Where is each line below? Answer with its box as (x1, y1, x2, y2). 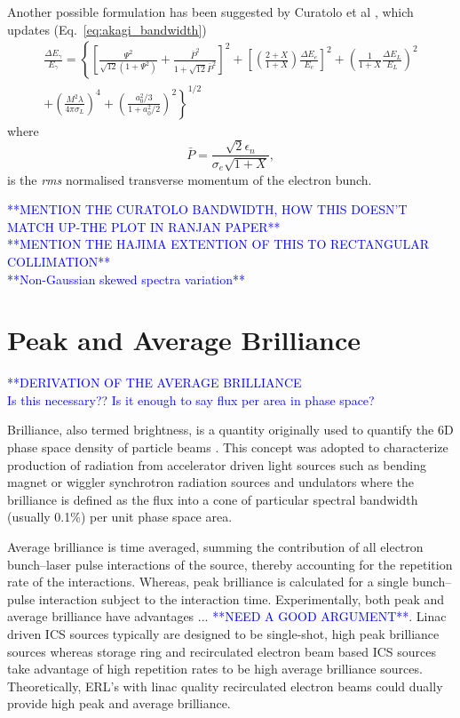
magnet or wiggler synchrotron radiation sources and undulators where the (7, 473, 414, 491)
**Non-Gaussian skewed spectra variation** (7, 269, 246, 288)
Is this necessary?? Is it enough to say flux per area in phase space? (7, 390, 375, 409)
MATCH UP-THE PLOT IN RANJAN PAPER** (7, 217, 281, 235)
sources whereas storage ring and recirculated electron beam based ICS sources (7, 642, 437, 660)
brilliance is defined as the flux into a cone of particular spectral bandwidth (7, 490, 418, 508)
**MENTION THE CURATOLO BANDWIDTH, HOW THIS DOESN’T (7, 200, 408, 219)
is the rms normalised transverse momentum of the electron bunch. (7, 170, 372, 188)
